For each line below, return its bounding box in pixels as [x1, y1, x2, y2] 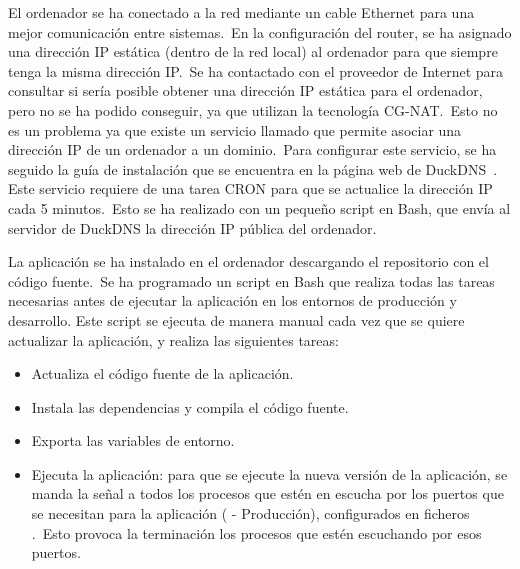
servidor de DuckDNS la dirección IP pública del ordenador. [8, 217, 377, 238]
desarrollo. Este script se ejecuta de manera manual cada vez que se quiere [8, 309, 465, 330]
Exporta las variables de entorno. [31, 430, 235, 451]
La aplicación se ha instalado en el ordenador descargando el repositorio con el [8, 251, 489, 272]
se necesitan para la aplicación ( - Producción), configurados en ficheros [31, 503, 470, 524]
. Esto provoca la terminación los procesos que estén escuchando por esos [31, 522, 482, 543]
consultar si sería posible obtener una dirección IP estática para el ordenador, [8, 80, 483, 101]
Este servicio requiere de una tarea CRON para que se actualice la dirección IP [8, 178, 493, 199]
